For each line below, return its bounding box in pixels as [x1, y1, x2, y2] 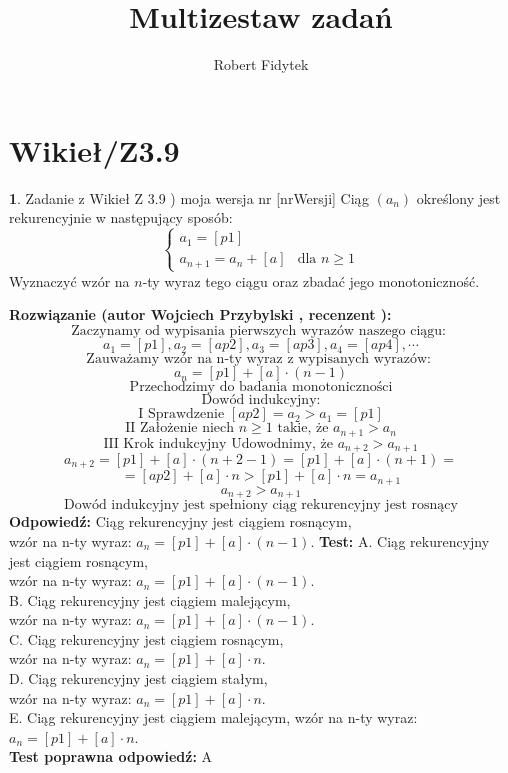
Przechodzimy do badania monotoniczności [129, 380, 393, 395]
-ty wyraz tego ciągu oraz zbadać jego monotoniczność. [142, 270, 480, 291]
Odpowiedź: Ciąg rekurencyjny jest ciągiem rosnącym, [9, 511, 352, 532]
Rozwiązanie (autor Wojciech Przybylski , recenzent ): [9, 304, 392, 325]
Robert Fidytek [213, 54, 309, 75]
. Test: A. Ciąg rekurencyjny [310, 530, 490, 551]
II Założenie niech [125, 421, 235, 436]
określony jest [416, 187, 501, 208]
